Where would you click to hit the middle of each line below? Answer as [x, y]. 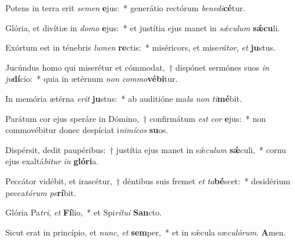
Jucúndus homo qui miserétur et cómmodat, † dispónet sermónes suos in [137, 67]
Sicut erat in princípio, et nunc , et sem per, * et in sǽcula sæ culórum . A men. [146, 232]
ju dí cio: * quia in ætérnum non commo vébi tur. [92, 79]
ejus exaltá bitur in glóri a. [52, 161]
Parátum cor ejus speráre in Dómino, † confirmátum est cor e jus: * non [136, 118]
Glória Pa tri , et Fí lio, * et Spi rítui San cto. [84, 212]
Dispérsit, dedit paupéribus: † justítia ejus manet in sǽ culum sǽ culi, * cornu [146, 149]
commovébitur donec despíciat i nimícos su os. [87, 130]
